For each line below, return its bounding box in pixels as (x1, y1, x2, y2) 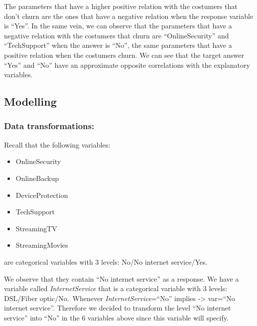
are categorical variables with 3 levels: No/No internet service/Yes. (4, 256, 208, 267)
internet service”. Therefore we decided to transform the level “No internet (4, 303, 231, 313)
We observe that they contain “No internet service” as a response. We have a (4, 273, 239, 284)
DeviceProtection (15, 189, 68, 200)
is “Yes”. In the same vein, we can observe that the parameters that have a (4, 20, 232, 31)
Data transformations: (4, 120, 95, 132)
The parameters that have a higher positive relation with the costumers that (4, 1, 238, 11)
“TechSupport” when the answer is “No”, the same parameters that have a (4, 40, 232, 50)
